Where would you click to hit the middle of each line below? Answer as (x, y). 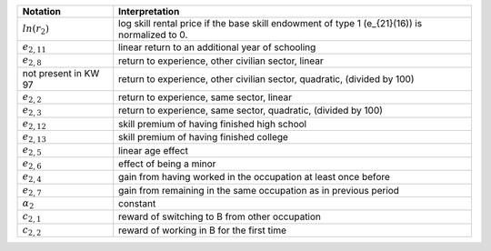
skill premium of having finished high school (213, 124)
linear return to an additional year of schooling (217, 47)
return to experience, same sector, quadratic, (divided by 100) (251, 111)
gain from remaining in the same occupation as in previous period (259, 190)
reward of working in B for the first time (202, 230)
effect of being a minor (167, 164)
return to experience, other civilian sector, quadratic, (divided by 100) (266, 79)
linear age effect (153, 150)
